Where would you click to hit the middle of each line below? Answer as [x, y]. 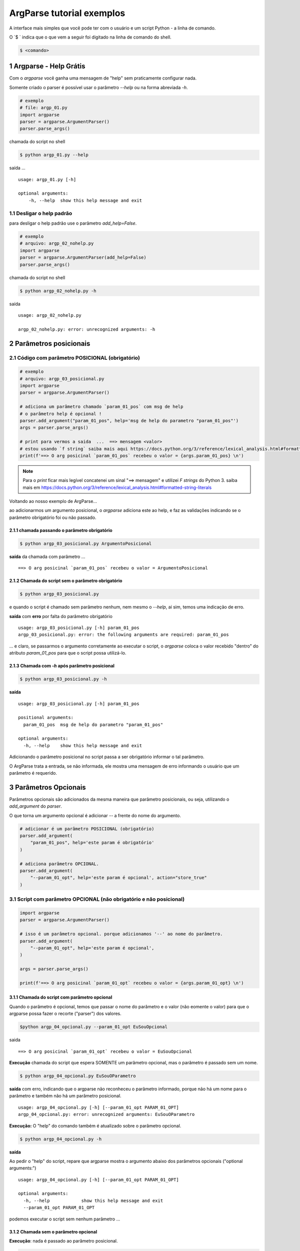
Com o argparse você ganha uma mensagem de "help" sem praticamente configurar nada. [103, 78]
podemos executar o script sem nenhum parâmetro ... [65, 1219]
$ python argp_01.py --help [54, 155]
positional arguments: [46, 718]
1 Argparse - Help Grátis [47, 66]
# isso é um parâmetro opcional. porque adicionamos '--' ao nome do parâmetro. [121, 934]
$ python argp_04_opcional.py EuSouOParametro [78, 1076]
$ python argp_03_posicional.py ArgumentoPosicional [86, 543]
